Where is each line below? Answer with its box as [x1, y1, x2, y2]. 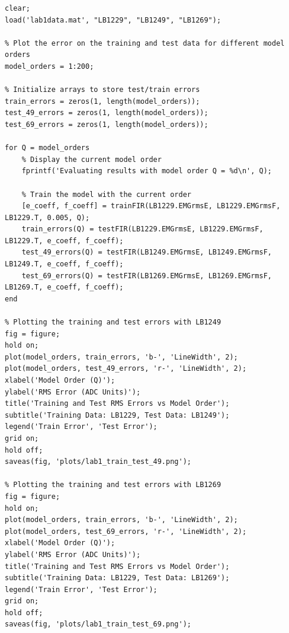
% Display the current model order [21, 155, 162, 164]
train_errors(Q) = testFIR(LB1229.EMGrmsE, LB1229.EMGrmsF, [21, 225, 264, 234]
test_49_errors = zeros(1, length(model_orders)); [5, 109, 208, 117]
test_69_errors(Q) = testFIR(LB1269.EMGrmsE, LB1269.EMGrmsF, [21, 271, 272, 280]
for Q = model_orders [5, 144, 90, 152]
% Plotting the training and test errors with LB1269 [5, 481, 221, 489]
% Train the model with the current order [21, 190, 191, 199]
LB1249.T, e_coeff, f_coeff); [5, 260, 124, 269]
